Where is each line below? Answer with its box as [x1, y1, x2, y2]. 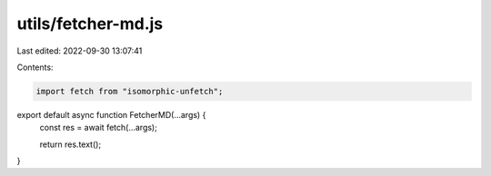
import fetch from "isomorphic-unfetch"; [35, 86, 224, 96]
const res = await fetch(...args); [39, 122, 158, 133]
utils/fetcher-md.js [16, 14, 164, 34]
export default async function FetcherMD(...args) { [16, 109, 206, 120]
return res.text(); [39, 139, 102, 150]
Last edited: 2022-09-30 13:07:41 [16, 45, 143, 56]
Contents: [16, 62, 54, 73]
